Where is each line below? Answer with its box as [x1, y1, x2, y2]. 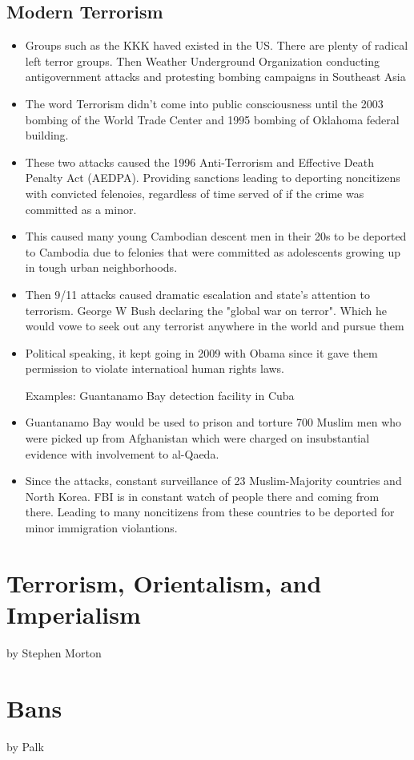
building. [25, 127, 69, 144]
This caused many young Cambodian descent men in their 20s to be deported [25, 228, 407, 245]
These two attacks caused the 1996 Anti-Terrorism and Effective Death [25, 153, 374, 170]
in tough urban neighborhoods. [25, 259, 178, 276]
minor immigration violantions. [25, 519, 178, 536]
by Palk [6, 738, 44, 754]
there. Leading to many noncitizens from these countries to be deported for [25, 503, 395, 520]
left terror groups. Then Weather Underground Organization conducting [25, 52, 380, 69]
